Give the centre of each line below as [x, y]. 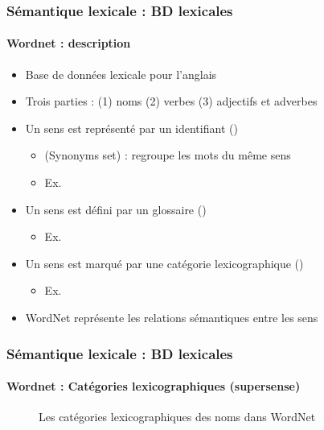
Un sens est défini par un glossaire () [116, 209]
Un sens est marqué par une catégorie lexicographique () [164, 263]
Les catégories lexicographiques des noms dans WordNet [177, 417]
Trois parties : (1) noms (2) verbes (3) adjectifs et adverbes [171, 101]
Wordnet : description [69, 43]
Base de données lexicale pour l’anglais [121, 74]
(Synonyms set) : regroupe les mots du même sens [168, 155]
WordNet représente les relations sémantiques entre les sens [172, 317]
